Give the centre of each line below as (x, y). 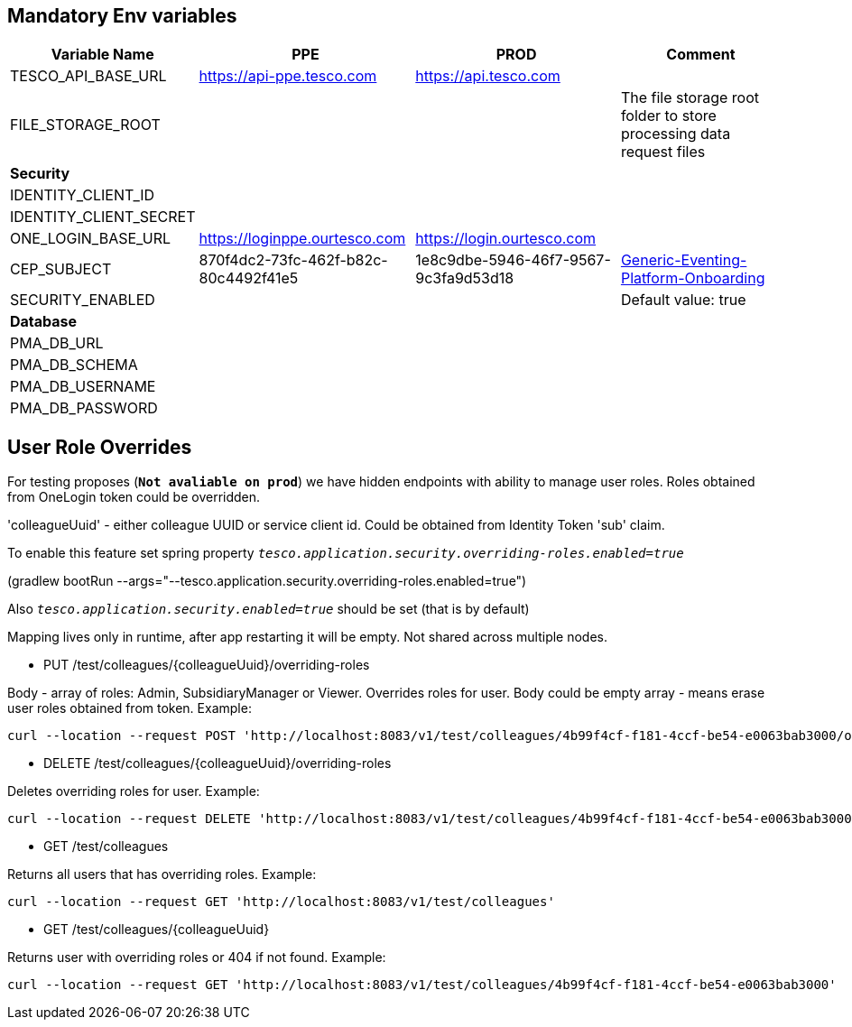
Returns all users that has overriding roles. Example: (162, 874)
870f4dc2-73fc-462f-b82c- (293, 260)
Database (44, 322)
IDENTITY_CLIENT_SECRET (103, 217)
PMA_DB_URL (57, 343)
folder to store (668, 116)
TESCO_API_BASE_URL (88, 76)
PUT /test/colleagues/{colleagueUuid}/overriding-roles (207, 665)
